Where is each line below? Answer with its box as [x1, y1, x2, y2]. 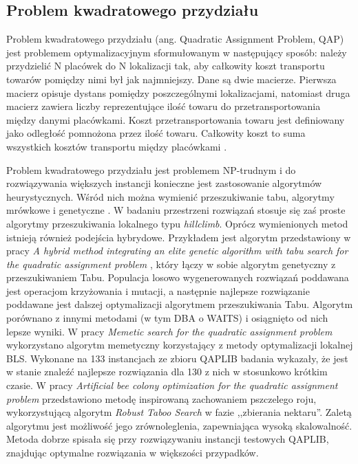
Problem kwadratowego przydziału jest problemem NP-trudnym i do [6, 162, 296, 177]
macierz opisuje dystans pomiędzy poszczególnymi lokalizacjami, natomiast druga [6, 85, 350, 100]
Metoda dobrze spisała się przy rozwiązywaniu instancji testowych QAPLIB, [6, 432, 329, 446]
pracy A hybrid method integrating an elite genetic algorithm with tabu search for [6, 243, 348, 258]
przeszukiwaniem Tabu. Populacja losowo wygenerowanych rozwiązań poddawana [6, 270, 349, 285]
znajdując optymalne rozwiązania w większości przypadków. [6, 445, 259, 460]
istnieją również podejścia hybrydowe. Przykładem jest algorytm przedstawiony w [6, 230, 351, 244]
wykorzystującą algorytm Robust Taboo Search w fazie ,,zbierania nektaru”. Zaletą [6, 405, 352, 419]
